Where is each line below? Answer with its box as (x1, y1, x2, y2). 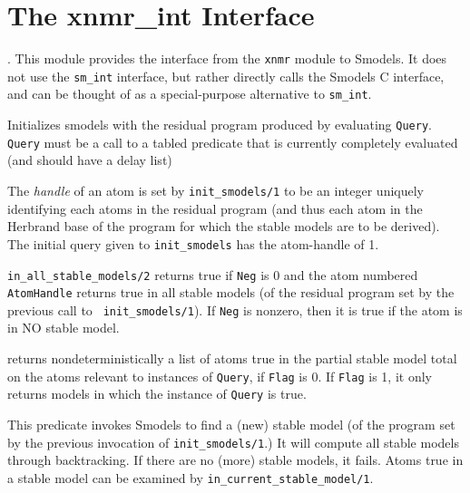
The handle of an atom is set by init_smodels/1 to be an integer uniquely (7, 181, 424, 199)
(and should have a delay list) (7, 150, 172, 169)
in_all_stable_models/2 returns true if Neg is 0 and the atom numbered (7, 265, 418, 284)
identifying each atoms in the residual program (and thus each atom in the (7, 198, 423, 217)
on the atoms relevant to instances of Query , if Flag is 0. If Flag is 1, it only (7, 366, 432, 385)
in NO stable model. (7, 318, 120, 337)
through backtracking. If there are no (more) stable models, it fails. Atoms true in (7, 450, 464, 469)
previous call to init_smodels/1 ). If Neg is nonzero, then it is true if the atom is (7, 300, 463, 319)
